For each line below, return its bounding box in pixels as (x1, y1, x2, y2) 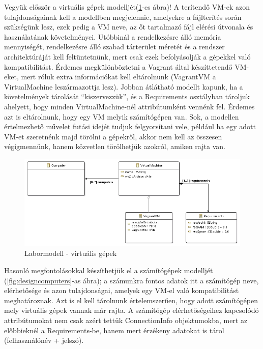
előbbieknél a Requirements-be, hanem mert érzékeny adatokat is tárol (4, 325, 224, 335)
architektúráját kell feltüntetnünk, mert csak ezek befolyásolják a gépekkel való (4, 51, 251, 62)
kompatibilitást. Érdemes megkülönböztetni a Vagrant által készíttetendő (4, 61, 232, 72)
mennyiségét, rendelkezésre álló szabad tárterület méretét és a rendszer (4, 41, 225, 52)
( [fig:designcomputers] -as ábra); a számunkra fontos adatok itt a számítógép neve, (4, 275, 259, 285)
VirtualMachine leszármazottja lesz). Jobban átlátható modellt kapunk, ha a (4, 81, 243, 92)
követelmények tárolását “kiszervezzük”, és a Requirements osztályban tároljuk (4, 91, 250, 102)
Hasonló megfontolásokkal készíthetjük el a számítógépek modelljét (4, 265, 213, 275)
